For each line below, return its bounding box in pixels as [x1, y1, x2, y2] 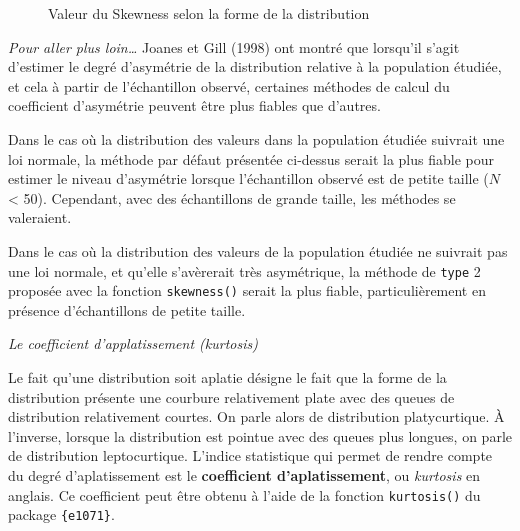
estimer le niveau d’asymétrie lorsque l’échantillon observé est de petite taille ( [8, 168, 489, 189]
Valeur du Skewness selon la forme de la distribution [48, 3, 370, 23]
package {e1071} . [8, 504, 115, 525]
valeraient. [8, 207, 72, 228]
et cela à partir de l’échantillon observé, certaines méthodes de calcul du [8, 75, 450, 96]
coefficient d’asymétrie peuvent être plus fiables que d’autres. [8, 95, 381, 116]
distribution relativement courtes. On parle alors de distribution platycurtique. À [8, 406, 505, 427]
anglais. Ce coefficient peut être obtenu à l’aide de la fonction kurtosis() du [8, 484, 481, 505]
